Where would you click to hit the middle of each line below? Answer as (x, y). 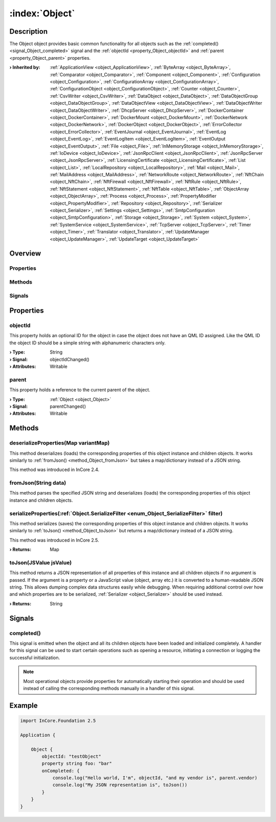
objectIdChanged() (70, 359)
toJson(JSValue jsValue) (41, 562)
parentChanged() (68, 406)
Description (29, 31)
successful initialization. (35, 657)
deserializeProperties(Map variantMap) (60, 443)
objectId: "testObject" (72, 756)
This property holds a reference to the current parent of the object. (80, 390)
